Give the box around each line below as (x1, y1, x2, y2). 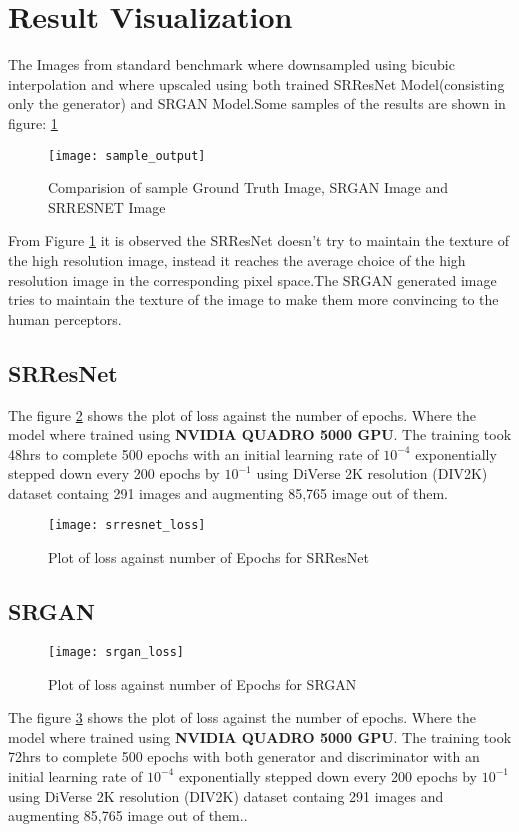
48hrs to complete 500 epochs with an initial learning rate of (8, 443, 379, 464)
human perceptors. (8, 308, 122, 329)
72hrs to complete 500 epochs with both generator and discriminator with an (8, 746, 480, 767)
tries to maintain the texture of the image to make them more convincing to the (8, 289, 499, 310)
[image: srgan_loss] (48, 644, 185, 659)
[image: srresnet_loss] (48, 518, 206, 533)
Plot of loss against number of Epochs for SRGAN (48, 673, 357, 694)
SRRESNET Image (48, 196, 166, 217)
